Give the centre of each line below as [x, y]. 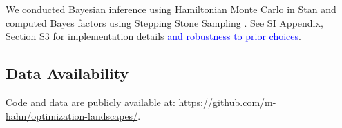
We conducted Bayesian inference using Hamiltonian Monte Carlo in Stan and [171, 9]
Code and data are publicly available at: [91, 102]
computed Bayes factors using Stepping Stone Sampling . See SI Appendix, [164, 22]
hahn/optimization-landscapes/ [72, 115]
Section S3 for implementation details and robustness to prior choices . [153, 36]
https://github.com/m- [227, 102]
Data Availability [67, 73]
